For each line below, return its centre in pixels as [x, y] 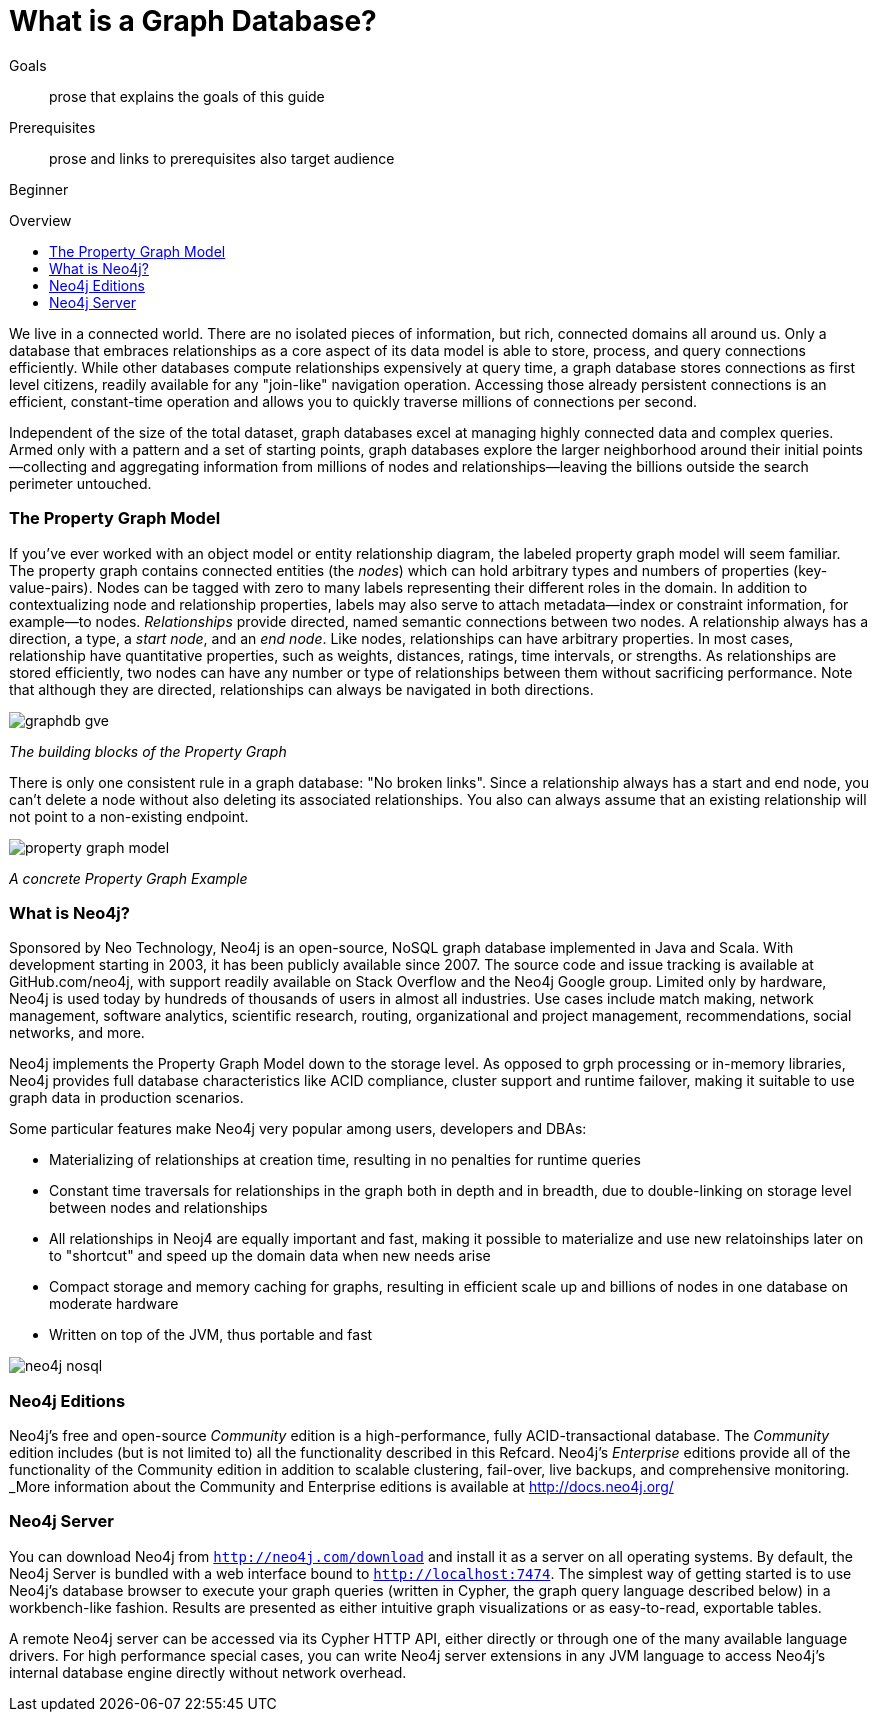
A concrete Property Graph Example [128, 878]
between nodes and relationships [158, 1208]
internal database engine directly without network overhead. [208, 1672]
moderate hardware [114, 1304]
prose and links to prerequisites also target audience [222, 158]
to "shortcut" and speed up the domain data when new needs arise [270, 1256]
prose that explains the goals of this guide [187, 96]
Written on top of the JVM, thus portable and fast [211, 1335]
